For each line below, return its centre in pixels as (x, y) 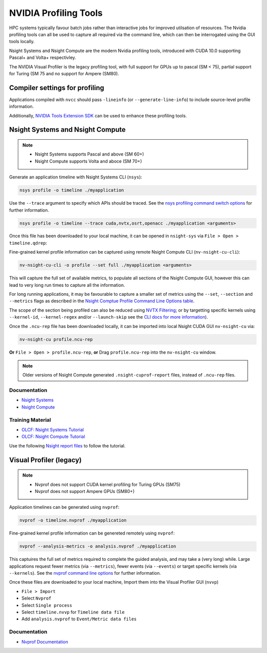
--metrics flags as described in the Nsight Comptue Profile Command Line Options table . (102, 301)
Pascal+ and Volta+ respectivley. (43, 57)
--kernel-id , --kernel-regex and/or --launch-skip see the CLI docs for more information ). (109, 317)
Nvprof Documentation (45, 642)
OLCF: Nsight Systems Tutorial (53, 430)
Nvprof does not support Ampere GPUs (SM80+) (85, 491)
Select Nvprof (36, 598)
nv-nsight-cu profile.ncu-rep (56, 339)
